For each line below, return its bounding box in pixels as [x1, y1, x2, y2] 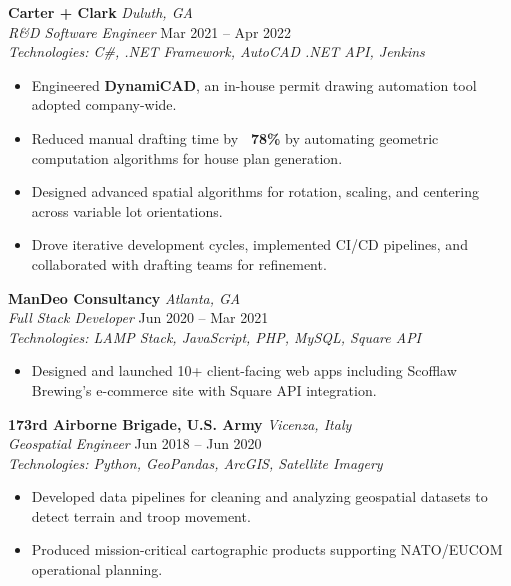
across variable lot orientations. [31, 200, 223, 221]
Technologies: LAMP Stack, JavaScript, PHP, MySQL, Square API [8, 326, 422, 347]
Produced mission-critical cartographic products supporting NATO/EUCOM [31, 539, 503, 560]
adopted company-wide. [31, 94, 177, 115]
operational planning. [31, 559, 163, 580]
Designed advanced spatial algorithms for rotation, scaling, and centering [31, 181, 479, 202]
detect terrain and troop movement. [31, 505, 251, 526]
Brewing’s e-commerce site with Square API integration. [31, 379, 377, 400]
